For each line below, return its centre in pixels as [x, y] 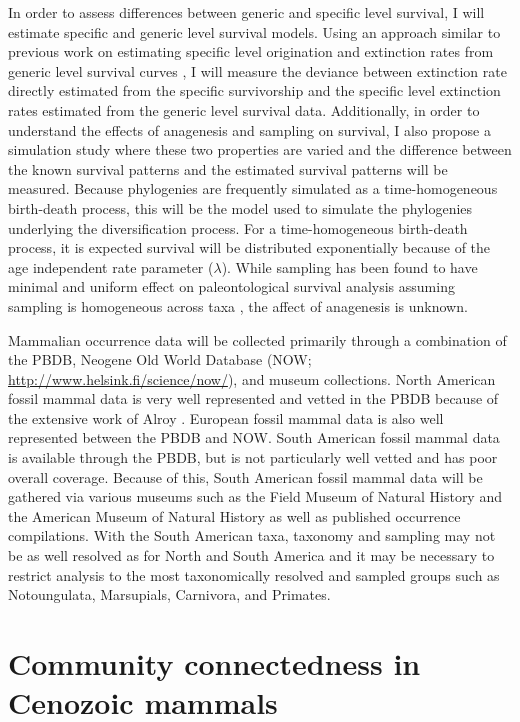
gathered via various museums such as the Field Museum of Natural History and [255, 496]
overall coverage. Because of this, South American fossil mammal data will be [245, 476]
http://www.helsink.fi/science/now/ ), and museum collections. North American [252, 378]
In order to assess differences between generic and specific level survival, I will [246, 12]
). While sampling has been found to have [349, 266]
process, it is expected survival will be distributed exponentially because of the [249, 247]
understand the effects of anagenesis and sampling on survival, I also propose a [249, 129]
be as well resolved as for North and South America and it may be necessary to [251, 555]
